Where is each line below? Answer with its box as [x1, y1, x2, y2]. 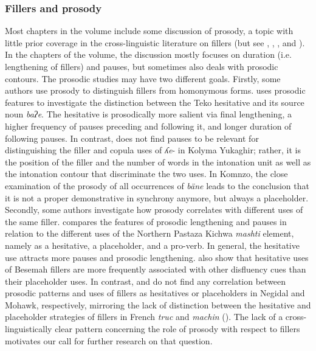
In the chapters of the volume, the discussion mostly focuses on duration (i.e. [5, 48, 292, 61]
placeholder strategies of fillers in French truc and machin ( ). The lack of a [5, 310, 283, 323]
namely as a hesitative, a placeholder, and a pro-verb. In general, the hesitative [5, 238, 300, 251]
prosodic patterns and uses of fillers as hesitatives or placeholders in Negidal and [5, 287, 305, 299]
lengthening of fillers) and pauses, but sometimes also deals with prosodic [5, 60, 278, 72]
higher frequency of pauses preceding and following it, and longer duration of [5, 119, 292, 132]
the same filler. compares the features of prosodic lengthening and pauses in [5, 215, 287, 228]
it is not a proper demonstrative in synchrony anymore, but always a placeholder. [5, 191, 309, 204]
